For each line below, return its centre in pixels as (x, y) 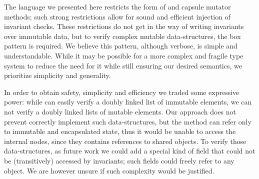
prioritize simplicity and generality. (57, 75)
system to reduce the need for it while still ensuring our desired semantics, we (123, 65)
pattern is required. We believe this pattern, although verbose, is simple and (121, 46)
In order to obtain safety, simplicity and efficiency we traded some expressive (122, 92)
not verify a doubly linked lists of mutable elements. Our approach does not (120, 111)
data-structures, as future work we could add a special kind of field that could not (130, 151)
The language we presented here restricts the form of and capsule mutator (117, 6)
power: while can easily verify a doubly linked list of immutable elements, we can (128, 102)
